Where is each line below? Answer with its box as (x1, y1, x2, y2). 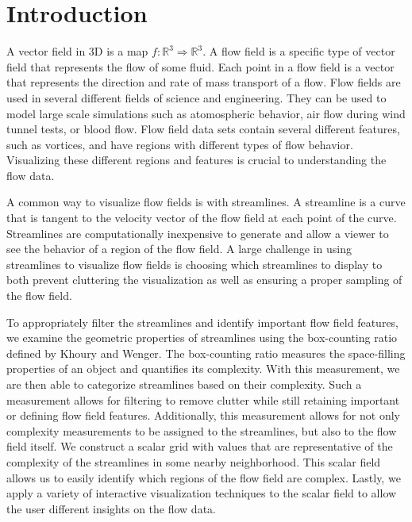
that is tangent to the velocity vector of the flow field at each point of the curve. (6, 209, 397, 226)
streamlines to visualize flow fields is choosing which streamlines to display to (6, 255, 383, 272)
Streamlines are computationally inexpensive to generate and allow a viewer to (6, 225, 389, 241)
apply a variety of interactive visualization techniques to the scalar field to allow (6, 485, 397, 501)
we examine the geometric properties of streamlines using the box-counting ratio (6, 329, 398, 346)
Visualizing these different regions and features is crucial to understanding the (6, 152, 387, 168)
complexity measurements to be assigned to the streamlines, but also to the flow (6, 422, 397, 439)
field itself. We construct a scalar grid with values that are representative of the (6, 438, 393, 455)
